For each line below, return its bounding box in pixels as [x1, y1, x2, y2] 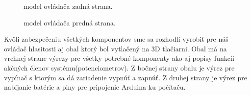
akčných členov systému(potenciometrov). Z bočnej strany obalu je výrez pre [4, 62, 235, 72]
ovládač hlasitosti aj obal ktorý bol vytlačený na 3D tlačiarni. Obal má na [4, 43, 227, 53]
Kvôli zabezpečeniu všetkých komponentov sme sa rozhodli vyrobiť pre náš [4, 34, 228, 44]
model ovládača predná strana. [24, 17, 116, 27]
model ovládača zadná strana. [24, 1, 113, 11]
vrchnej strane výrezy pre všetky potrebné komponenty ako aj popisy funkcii [4, 53, 234, 63]
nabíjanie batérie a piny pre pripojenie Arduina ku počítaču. [4, 82, 186, 92]
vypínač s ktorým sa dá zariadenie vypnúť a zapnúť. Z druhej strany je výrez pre [4, 72, 247, 82]
